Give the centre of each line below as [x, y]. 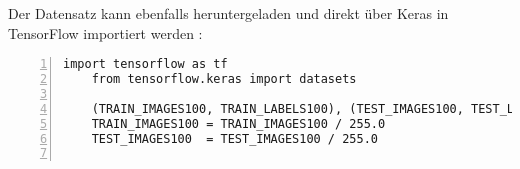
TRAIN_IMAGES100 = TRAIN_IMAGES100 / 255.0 [238, 123]
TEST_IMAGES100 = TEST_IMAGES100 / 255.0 [234, 138]
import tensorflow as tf [145, 64]
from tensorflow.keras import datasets [224, 79]
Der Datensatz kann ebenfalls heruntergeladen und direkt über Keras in [228, 13]
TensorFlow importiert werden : [105, 32]
